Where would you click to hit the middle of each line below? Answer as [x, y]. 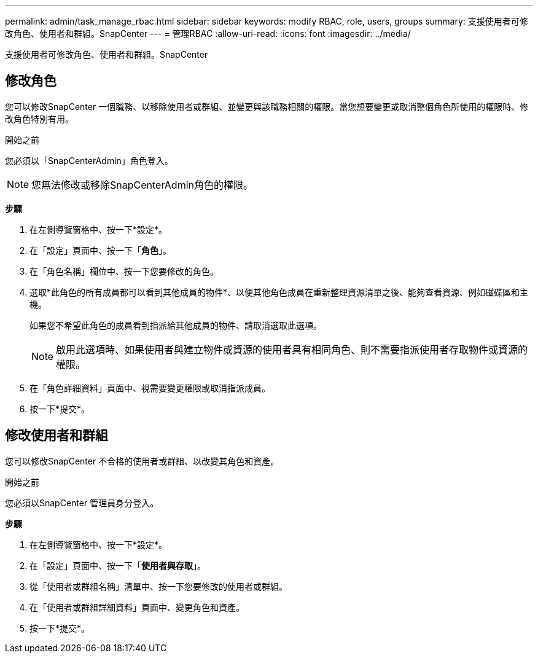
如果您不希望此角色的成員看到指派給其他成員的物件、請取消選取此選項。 [176, 325]
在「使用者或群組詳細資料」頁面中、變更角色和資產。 [137, 607]
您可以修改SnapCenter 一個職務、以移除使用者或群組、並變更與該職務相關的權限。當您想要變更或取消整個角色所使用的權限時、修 [267, 106]
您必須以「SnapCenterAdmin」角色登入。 [89, 160]
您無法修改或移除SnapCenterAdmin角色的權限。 [142, 185]
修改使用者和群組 [57, 436]
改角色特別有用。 [39, 119]
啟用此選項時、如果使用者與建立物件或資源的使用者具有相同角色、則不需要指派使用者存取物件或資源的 [292, 349]
